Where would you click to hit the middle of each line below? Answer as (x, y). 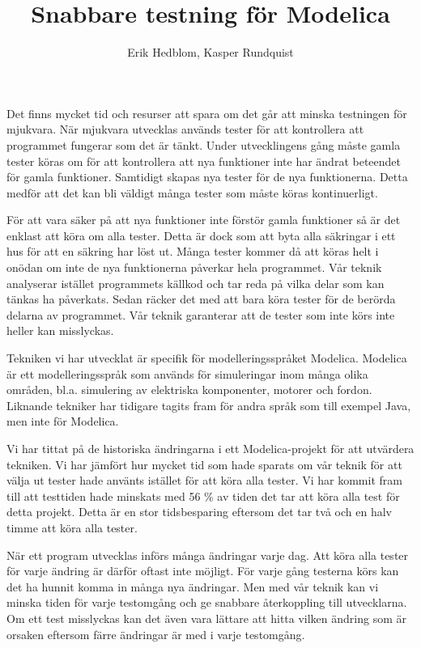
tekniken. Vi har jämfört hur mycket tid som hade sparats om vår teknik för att (204, 464)
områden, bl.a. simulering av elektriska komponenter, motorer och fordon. (189, 390)
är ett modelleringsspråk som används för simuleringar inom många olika (187, 373)
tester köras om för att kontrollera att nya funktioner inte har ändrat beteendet (204, 161)
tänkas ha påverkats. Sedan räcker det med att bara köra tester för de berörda (201, 299)
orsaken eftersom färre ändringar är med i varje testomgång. (156, 634)
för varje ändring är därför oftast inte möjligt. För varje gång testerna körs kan (203, 571)
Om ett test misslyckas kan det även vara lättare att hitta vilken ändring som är (207, 618)
